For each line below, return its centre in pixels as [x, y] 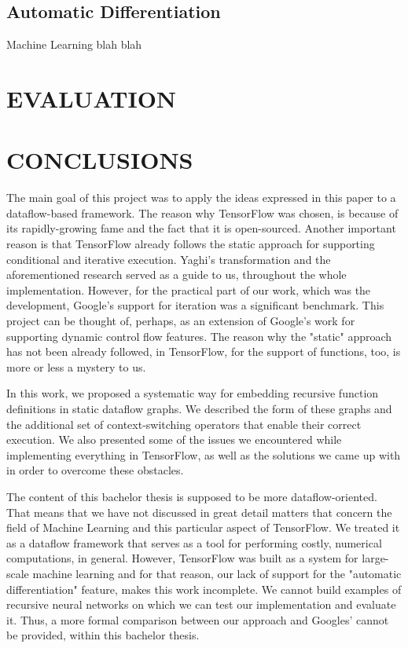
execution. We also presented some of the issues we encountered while [174, 439]
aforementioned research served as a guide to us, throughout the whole [176, 275]
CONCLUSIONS [100, 160]
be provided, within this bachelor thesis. [103, 635]
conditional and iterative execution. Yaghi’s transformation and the [169, 259]
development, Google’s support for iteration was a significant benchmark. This [195, 305]
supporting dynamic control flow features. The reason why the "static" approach [199, 336]
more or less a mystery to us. [76, 366]
